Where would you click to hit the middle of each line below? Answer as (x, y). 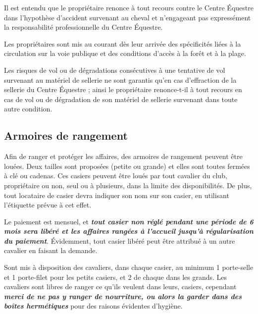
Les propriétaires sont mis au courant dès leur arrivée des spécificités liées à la (123, 43)
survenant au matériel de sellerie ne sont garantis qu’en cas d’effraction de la (120, 79)
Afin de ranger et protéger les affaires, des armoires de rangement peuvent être (123, 156)
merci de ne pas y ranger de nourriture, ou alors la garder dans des (123, 296)
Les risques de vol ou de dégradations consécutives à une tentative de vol (115, 70)
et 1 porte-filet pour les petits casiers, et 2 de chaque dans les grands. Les (116, 277)
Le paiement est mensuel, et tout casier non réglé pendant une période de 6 (129, 221)
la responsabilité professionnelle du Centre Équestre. (83, 27)
